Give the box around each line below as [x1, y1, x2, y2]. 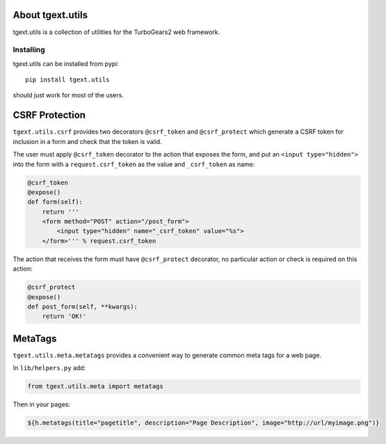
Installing [13, 45, 45, 55]
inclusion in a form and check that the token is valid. [13, 137, 163, 145]
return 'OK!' [42, 312, 87, 320]
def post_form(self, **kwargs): [27, 303, 138, 310]
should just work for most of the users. [13, 91, 124, 100]
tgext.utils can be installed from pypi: [13, 59, 120, 68]
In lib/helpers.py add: [13, 364, 86, 372]
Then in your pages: [13, 400, 71, 409]
